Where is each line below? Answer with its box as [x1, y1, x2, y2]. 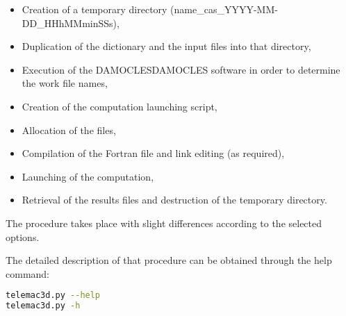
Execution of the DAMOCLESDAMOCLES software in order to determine [22, 62, 340, 76]
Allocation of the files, [22, 122, 116, 137]
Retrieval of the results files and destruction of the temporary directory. [22, 192, 327, 207]
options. [6, 229, 40, 244]
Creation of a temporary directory [22, 2, 167, 16]
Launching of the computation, [22, 169, 154, 183]
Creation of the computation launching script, [22, 99, 217, 113]
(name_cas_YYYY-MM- [170, 2, 278, 16]
